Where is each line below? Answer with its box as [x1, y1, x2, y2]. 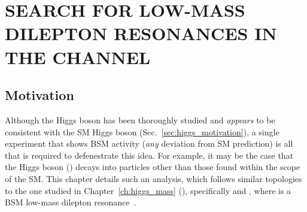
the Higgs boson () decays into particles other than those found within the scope [5, 160, 300, 173]
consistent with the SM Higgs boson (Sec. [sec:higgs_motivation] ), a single [5, 125, 279, 138]
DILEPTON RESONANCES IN [5, 21, 277, 46]
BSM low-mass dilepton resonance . [5, 196, 136, 208]
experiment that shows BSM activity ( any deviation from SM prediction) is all [5, 137, 293, 150]
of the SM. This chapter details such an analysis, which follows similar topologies [5, 172, 302, 184]
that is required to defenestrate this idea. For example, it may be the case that [5, 149, 294, 161]
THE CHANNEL [5, 44, 151, 69]
